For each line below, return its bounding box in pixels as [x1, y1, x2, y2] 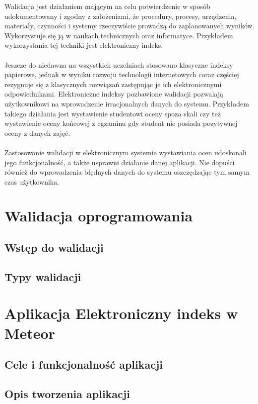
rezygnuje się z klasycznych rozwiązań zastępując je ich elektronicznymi [4, 79, 222, 89]
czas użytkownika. [4, 176, 60, 187]
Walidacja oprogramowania [4, 205, 193, 226]
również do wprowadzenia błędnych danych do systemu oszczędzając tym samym [4, 167, 250, 177]
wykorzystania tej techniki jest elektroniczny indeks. [4, 40, 163, 50]
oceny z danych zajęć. [4, 127, 70, 138]
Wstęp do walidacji [4, 240, 104, 255]
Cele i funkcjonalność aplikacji [4, 357, 163, 372]
